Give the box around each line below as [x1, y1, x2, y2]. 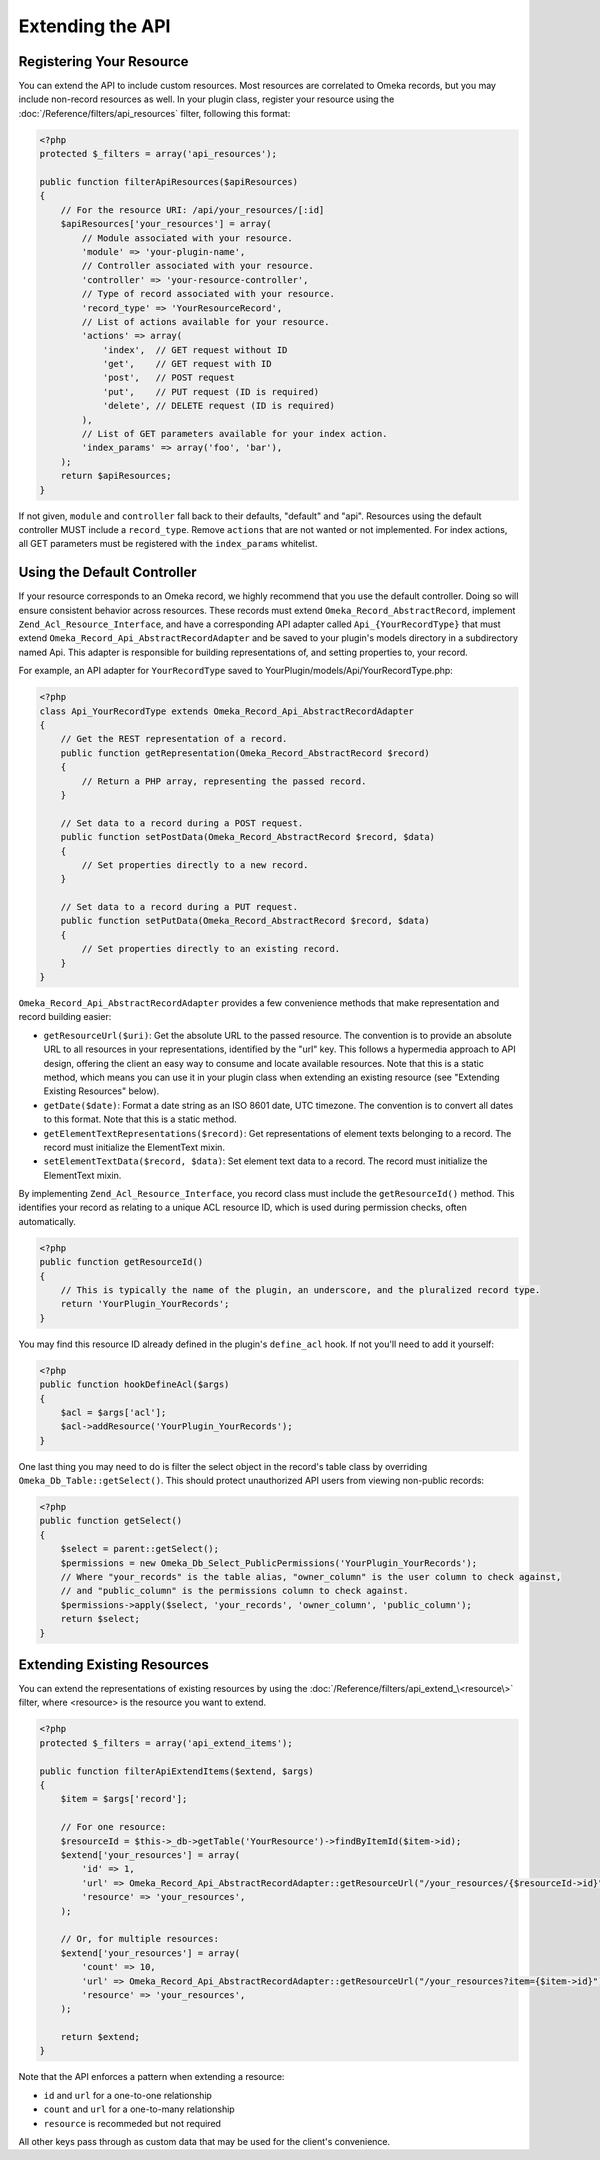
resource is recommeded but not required [43, 2117, 222, 2129]
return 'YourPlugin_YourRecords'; [60, 1298, 230, 1310]
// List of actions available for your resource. [81, 316, 330, 327]
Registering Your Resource [18, 53, 189, 70]
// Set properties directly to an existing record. [81, 943, 341, 955]
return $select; [60, 1613, 140, 1625]
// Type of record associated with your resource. [81, 288, 335, 300]
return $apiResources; [60, 470, 172, 482]
